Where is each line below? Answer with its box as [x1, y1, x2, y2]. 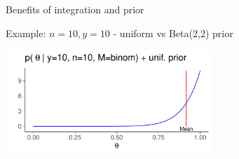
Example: [6, 25, 46, 40]
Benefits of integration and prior [6, 2, 144, 16]
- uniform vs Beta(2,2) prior [113, 25, 233, 40]
